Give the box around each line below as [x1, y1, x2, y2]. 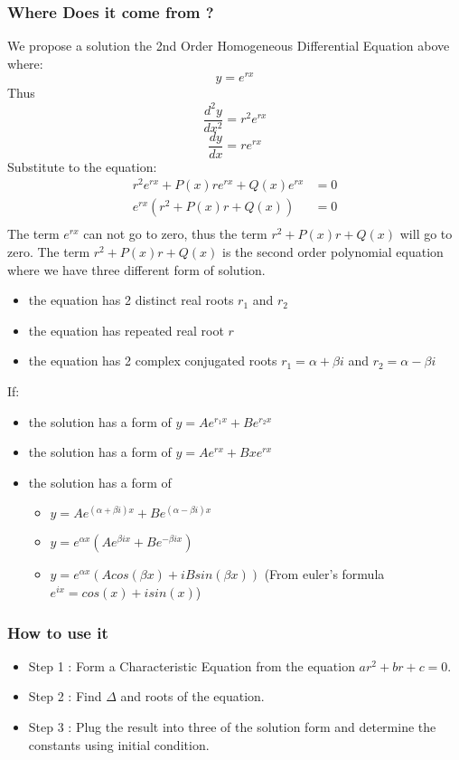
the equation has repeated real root [28, 320, 224, 339]
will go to [399, 224, 453, 243]
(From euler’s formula [264, 565, 385, 584]
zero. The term [7, 242, 90, 261]
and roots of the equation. [120, 687, 265, 706]
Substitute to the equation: [7, 157, 157, 176]
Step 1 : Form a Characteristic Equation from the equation [28, 656, 355, 675]
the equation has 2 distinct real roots [28, 290, 234, 309]
